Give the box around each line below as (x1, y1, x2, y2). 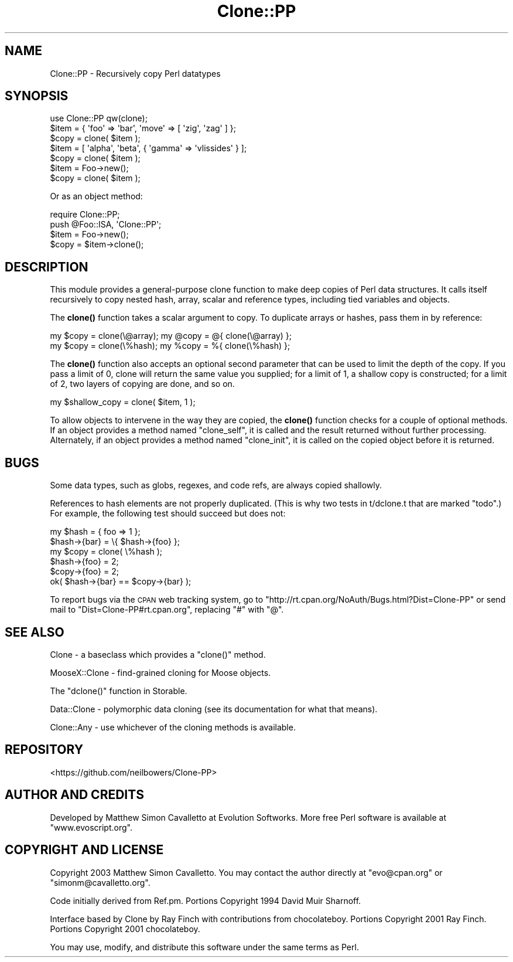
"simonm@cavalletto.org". (50, 877, 151, 888)
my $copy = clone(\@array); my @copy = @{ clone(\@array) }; (50, 331, 292, 341)
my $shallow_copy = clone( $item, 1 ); (50, 397, 196, 407)
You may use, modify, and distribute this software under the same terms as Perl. (50, 941, 359, 952)
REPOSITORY (5, 742, 84, 757)
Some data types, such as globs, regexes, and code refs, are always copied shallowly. (50, 480, 382, 491)
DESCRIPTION (5, 259, 88, 274)
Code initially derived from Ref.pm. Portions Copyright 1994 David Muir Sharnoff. (50, 895, 361, 906)
